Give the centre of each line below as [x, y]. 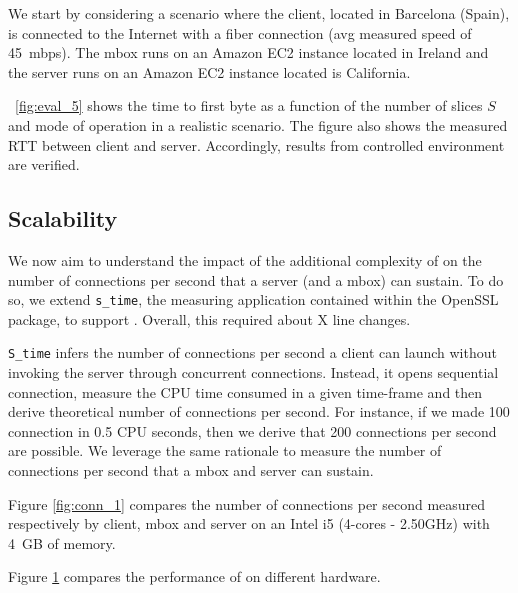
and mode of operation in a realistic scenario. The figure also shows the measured [258, 124]
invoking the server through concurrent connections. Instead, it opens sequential [253, 372]
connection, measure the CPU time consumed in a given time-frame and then [245, 391]
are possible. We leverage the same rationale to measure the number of [225, 450]
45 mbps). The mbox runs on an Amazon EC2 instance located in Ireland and [248, 52]
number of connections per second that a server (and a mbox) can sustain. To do [256, 279]
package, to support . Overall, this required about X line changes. [209, 318]
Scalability [63, 218]
